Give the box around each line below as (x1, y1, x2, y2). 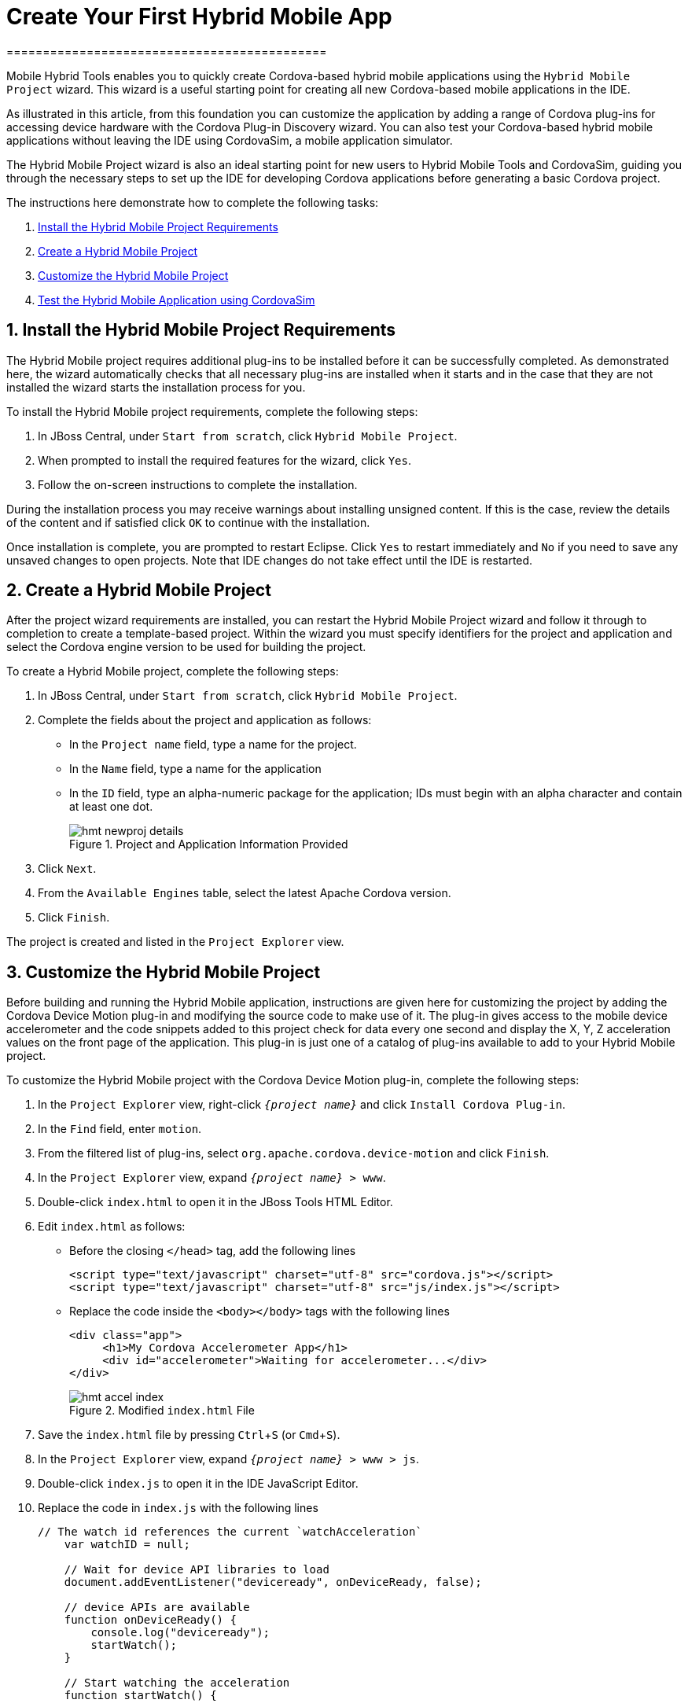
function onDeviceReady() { (64, 1613, 237, 1627)
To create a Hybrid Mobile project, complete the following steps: (6, 664, 339, 679)
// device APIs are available (64, 1601, 250, 1614)
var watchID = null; (64, 1538, 190, 1551)
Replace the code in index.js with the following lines (38, 1501, 318, 1515)
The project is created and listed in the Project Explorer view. (6, 935, 344, 949)
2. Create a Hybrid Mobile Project (6, 580, 271, 601)
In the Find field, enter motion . (38, 1122, 202, 1136)
